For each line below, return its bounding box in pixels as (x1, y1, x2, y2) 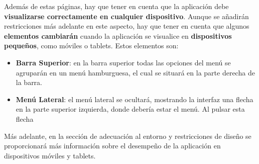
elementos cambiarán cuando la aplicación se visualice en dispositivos (4, 30, 232, 41)
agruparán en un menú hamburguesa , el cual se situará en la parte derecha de (16, 67, 255, 77)
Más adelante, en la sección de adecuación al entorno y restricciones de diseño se (4, 130, 251, 141)
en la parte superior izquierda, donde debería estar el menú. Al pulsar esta (16, 104, 245, 114)
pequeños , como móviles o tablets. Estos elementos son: (4, 40, 179, 51)
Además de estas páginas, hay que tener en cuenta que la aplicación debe (4, 1, 229, 11)
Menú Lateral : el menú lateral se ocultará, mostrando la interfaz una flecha (16, 94, 253, 104)
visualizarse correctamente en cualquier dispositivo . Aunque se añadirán (4, 11, 249, 21)
